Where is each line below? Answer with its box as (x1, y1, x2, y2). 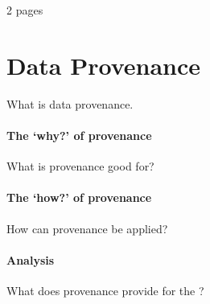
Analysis (6, 251, 55, 268)
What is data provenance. (6, 95, 134, 112)
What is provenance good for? (6, 158, 154, 175)
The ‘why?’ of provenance (6, 126, 152, 143)
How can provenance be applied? (6, 220, 168, 236)
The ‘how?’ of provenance (6, 189, 152, 206)
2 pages (6, 2, 43, 18)
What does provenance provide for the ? (6, 281, 204, 298)
